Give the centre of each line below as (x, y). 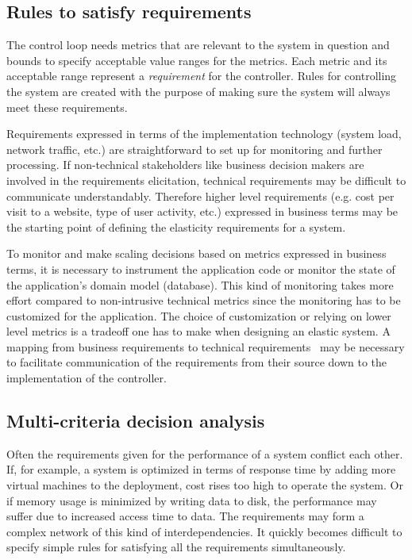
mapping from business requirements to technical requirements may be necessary (206, 346)
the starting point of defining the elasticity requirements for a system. (176, 226)
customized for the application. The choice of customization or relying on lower (199, 315)
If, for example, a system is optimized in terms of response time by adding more (201, 469)
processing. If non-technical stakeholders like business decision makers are (185, 165)
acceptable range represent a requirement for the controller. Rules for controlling (202, 76)
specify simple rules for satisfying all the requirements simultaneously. (176, 547)
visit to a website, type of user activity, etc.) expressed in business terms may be (202, 211)
